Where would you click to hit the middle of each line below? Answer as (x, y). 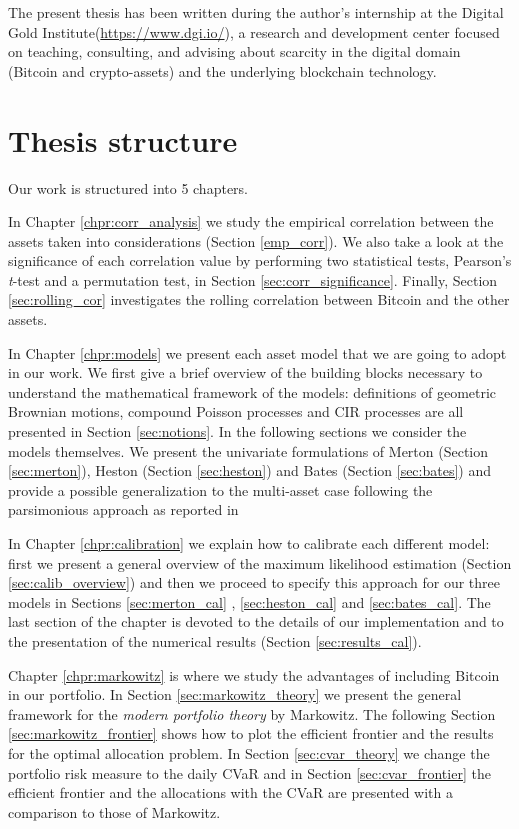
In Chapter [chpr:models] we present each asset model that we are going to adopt (257, 352)
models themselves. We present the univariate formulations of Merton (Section (248, 450)
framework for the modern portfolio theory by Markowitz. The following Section (252, 713)
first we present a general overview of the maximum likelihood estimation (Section (260, 562)
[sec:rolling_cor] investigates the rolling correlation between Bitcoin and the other (259, 299)
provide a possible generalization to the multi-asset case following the (220, 489)
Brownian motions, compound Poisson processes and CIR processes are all (236, 411)
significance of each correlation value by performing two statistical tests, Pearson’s (260, 260)
